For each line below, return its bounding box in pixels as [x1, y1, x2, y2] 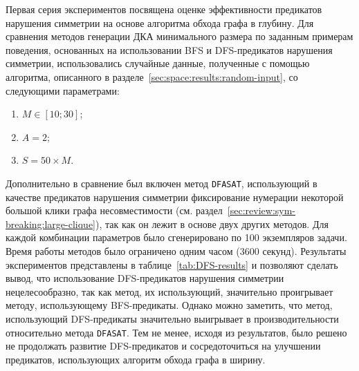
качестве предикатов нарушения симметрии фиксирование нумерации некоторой [6, 189, 344, 204]
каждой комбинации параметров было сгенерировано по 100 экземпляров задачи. [6, 230, 347, 245]
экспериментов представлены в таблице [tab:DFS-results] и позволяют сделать [6, 257, 338, 272]
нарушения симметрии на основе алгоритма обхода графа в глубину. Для [6, 15, 314, 30]
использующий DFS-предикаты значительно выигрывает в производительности [6, 311, 339, 325]
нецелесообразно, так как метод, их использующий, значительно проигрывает [6, 284, 333, 298]
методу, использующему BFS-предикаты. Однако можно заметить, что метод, [6, 298, 333, 312]
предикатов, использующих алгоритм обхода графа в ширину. [6, 352, 266, 366]
